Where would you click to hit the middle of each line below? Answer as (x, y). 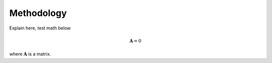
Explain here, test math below (40, 28)
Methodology (38, 13)
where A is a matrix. (30, 54)
